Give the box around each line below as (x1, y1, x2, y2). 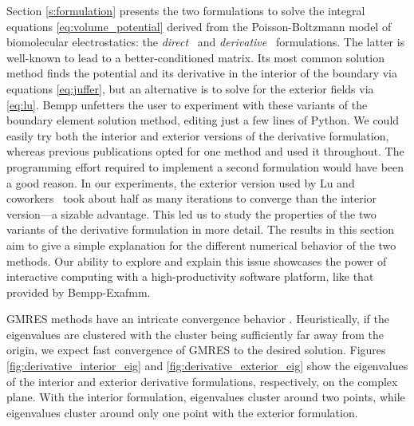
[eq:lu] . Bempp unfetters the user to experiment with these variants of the (6, 96, 368, 112)
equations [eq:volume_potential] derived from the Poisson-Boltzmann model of (6, 18, 392, 34)
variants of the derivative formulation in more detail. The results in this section (6, 221, 394, 238)
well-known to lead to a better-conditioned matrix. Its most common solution (6, 49, 384, 65)
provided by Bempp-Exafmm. (6, 283, 151, 300)
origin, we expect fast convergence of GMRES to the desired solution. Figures (6, 341, 386, 358)
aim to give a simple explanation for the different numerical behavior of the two (6, 236, 396, 253)
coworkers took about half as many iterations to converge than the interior (6, 190, 377, 207)
